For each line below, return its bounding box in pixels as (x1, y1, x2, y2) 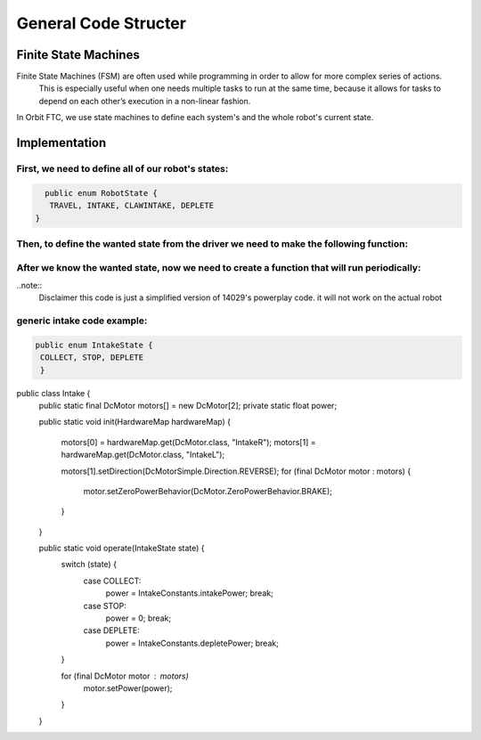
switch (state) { (61, 559, 118, 570)
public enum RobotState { (45, 188, 158, 198)
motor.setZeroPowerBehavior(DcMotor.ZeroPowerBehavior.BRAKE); (83, 485, 333, 496)
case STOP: (83, 600, 126, 611)
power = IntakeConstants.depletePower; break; (105, 638, 280, 648)
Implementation (16, 135, 107, 150)
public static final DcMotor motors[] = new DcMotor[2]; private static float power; (38, 400, 338, 411)
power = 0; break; (105, 613, 172, 623)
